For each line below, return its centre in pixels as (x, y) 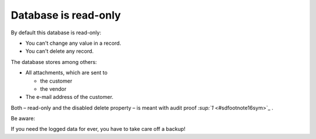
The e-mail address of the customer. (69, 97)
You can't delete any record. (59, 51)
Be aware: (23, 119)
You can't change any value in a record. (73, 43)
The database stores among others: (54, 62)
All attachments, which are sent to (66, 73)
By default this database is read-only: (56, 33)
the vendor (53, 89)
